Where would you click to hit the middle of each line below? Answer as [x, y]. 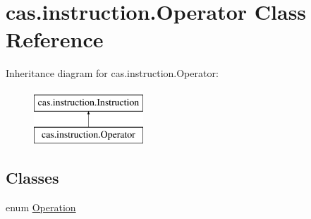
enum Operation [41, 207]
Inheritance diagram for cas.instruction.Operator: [112, 73]
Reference [55, 39]
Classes [32, 178]
